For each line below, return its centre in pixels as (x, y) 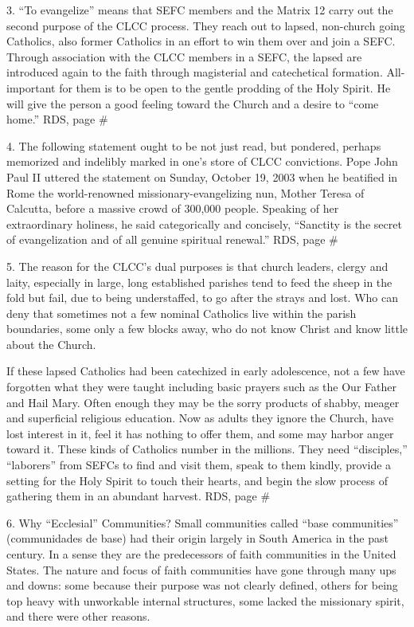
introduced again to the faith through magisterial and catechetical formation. (195, 72)
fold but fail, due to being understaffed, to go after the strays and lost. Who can (203, 298)
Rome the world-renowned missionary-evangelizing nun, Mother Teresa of (186, 192)
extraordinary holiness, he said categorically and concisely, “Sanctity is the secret (204, 223)
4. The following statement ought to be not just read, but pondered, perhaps (194, 145)
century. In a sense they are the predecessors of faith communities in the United (201, 554)
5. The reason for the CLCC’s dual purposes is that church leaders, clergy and (197, 266)
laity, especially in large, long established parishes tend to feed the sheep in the (199, 282)
